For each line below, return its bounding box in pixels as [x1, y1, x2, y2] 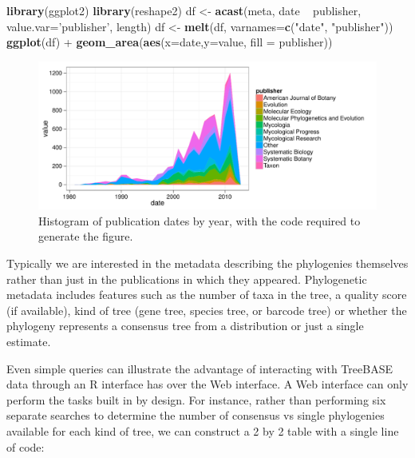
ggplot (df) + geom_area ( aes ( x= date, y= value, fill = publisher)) [6, 34, 333, 50]
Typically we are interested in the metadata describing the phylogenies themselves [6, 255, 409, 272]
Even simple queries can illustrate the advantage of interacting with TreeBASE [6, 360, 393, 376]
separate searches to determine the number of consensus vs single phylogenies [6, 407, 385, 424]
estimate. [6, 333, 51, 350]
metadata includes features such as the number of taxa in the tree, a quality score [6, 286, 407, 303]
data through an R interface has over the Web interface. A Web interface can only [6, 376, 409, 392]
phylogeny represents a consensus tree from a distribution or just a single [6, 317, 364, 334]
